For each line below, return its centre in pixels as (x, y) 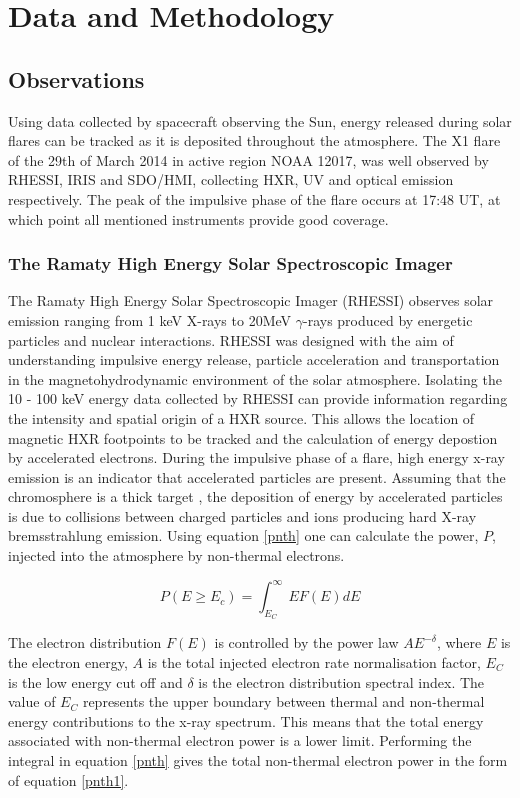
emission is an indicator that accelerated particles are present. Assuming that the (257, 476)
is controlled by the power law (306, 642)
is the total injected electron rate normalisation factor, (314, 661)
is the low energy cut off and (95, 681)
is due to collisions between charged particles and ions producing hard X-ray (242, 515)
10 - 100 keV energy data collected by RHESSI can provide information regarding (258, 398)
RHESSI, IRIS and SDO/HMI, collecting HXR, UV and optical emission (231, 179)
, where (459, 642)
